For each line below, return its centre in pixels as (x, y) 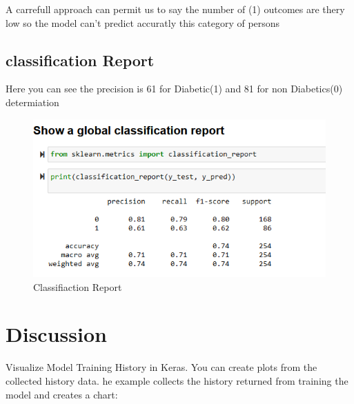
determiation (32, 102)
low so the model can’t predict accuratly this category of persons (143, 22)
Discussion (56, 334)
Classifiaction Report (78, 286)
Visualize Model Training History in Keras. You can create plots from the (161, 367)
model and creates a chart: (62, 394)
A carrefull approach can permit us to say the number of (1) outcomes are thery (175, 9)
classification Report (80, 60)
